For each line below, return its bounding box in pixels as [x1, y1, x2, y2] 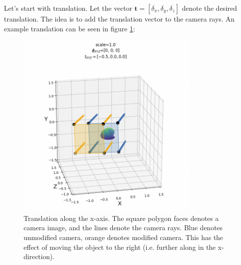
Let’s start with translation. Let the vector [4, 3, 133, 13]
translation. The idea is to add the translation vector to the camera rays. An [4, 14, 235, 24]
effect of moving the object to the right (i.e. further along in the [24, 241, 216, 252]
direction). [24, 251, 55, 262]
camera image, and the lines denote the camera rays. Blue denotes [24, 222, 223, 233]
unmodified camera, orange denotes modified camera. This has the [24, 232, 223, 242]
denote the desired [182, 3, 237, 13]
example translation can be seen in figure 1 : [4, 23, 135, 33]
